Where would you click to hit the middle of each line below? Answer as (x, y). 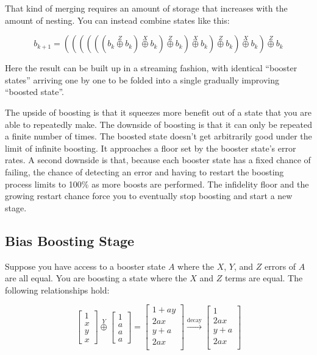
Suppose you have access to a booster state (85, 266)
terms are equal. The (264, 278)
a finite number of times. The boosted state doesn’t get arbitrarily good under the (158, 136)
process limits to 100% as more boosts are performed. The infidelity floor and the (157, 184)
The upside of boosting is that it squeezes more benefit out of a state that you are (158, 112)
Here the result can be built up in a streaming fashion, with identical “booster (151, 68)
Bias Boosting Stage (70, 240)
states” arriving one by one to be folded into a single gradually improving (142, 79)
